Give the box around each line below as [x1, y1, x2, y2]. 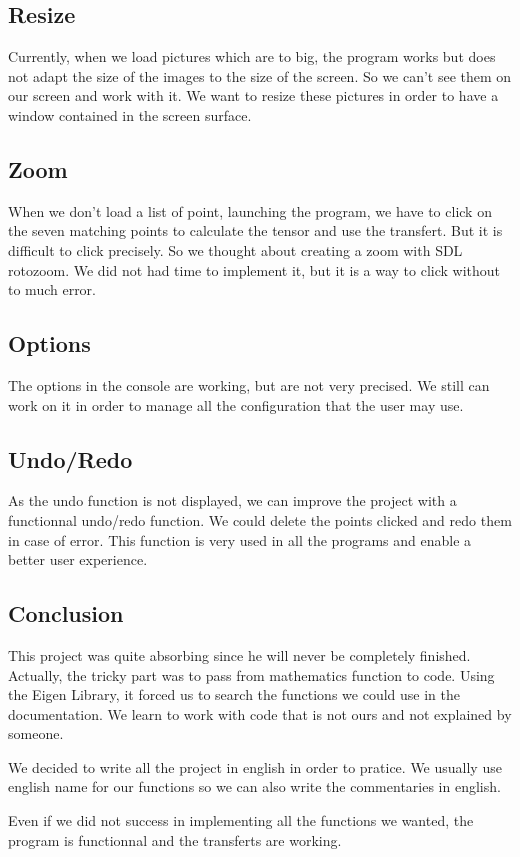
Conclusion [8, 598, 124, 629]
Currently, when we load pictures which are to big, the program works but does [8, 46, 496, 67]
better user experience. [8, 549, 148, 570]
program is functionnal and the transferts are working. [8, 829, 342, 850]
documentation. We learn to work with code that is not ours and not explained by [8, 703, 512, 724]
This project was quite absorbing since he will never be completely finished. [8, 644, 471, 665]
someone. [8, 723, 64, 744]
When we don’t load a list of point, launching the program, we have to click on [8, 200, 492, 221]
